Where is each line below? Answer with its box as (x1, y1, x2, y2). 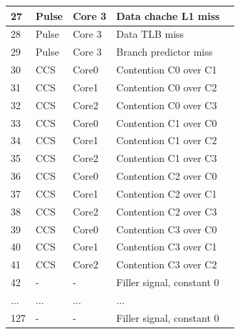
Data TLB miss (116, 26, 184, 41)
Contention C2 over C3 (116, 203, 217, 218)
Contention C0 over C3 (116, 97, 217, 112)
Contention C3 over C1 (116, 239, 217, 254)
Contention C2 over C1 (116, 186, 217, 201)
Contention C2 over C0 (116, 168, 217, 183)
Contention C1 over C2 (116, 133, 217, 148)
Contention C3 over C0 (116, 221, 217, 236)
